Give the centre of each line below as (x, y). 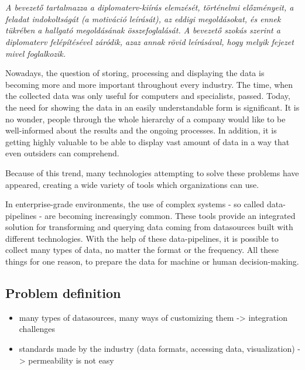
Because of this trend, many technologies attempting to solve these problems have (152, 172)
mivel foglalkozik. (36, 53)
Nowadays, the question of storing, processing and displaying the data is (135, 73)
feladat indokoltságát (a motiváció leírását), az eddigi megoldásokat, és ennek (143, 18)
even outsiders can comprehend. (62, 153)
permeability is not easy (71, 360)
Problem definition (63, 293)
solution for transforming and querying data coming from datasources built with (149, 227)
